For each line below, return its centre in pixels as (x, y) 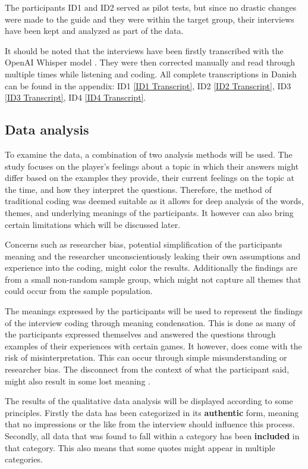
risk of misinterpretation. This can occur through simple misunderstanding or (146, 357)
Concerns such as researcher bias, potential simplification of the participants (144, 244)
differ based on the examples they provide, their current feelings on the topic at (150, 178)
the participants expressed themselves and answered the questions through (140, 334)
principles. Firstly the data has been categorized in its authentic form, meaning (152, 412)
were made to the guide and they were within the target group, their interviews (150, 19)
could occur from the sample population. (79, 291)
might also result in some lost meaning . (78, 381)
